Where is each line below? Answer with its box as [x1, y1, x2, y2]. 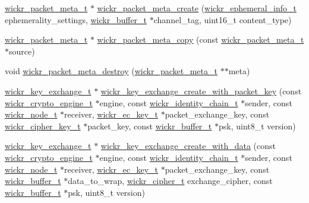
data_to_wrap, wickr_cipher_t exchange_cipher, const [68, 175, 273, 187]
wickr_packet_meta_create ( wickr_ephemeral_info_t [97, 2, 297, 14]
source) [9, 45, 35, 57]
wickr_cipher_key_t [5, 119, 81, 132]
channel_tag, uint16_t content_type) [153, 13, 292, 26]
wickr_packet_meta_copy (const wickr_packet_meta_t [97, 33, 304, 46]
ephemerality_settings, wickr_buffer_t [5, 13, 147, 26]
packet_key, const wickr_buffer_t [87, 119, 212, 132]
